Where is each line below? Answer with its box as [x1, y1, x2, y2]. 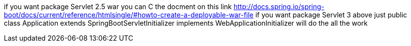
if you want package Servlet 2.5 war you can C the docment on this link [4, 2, 232, 11]
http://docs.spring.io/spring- [233, 2, 325, 11]
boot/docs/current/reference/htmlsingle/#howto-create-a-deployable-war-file [4, 11, 254, 19]
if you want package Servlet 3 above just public [255, 11, 407, 19]
